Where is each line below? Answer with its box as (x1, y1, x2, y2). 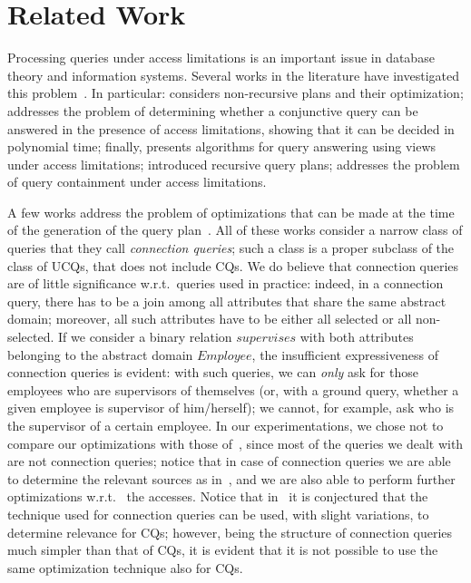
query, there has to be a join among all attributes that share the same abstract (7, 291, 446, 310)
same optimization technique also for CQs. (7, 558, 243, 577)
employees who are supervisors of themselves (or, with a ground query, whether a (7, 380, 459, 399)
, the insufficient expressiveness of (251, 345, 438, 364)
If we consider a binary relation (58, 327, 232, 346)
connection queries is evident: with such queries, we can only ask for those (7, 363, 418, 382)
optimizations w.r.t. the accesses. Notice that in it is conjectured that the (7, 487, 428, 506)
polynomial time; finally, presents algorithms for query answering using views (7, 137, 437, 156)
